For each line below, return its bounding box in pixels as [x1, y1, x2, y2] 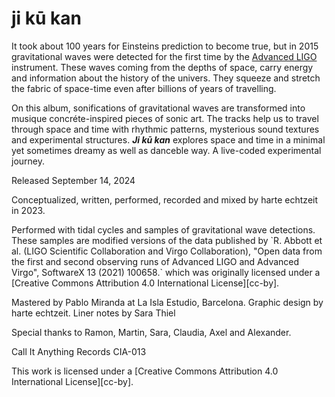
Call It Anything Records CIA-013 [11, 345, 147, 357]
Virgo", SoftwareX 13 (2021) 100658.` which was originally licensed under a [11, 266, 321, 278]
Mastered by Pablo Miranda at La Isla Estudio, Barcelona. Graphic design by [11, 296, 324, 308]
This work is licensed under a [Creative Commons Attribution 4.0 [11, 365, 279, 377]
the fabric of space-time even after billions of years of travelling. [11, 82, 277, 94]
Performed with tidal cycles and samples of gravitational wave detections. [11, 223, 316, 236]
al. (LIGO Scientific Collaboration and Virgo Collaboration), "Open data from [11, 245, 323, 257]
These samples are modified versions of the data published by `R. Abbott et [11, 234, 323, 246]
